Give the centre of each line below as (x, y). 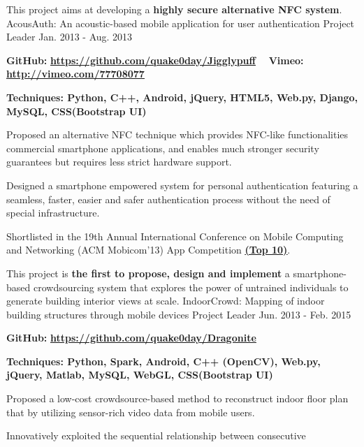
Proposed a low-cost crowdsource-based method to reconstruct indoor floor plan (177, 398)
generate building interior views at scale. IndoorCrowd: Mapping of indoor (166, 301)
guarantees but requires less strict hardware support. (119, 162)
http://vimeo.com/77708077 (75, 74)
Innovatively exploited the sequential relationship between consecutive (156, 435)
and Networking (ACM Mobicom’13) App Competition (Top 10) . (148, 250)
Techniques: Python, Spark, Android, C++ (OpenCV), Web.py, (163, 361)
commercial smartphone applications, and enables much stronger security (163, 148)
